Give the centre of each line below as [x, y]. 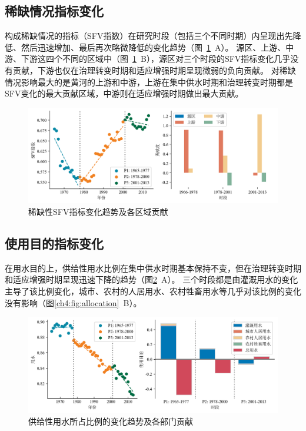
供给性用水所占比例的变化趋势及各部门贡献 [111, 421]
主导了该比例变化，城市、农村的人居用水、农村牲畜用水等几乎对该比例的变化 [153, 291]
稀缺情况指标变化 [54, 11]
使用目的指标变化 [54, 243]
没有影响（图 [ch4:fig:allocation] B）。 [73, 302]
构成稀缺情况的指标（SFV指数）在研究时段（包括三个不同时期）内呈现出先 [149, 36]
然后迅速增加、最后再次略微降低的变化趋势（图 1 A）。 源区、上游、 [153, 47]
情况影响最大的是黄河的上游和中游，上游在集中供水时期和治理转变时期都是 [149, 82]
